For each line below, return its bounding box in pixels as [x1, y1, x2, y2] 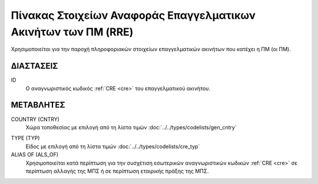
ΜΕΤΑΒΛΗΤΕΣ [11, 100, 65, 110]
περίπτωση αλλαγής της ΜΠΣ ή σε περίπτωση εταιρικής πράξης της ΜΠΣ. [25, 168, 209, 175]
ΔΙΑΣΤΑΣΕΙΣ [11, 61, 58, 71]
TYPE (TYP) [11, 135, 41, 142]
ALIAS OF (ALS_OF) [11, 151, 59, 158]
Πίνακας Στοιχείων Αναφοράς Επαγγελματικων [11, 9, 256, 22]
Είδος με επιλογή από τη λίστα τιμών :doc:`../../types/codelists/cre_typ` [25, 143, 200, 150]
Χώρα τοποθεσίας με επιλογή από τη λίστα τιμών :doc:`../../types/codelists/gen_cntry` [25, 123, 237, 131]
